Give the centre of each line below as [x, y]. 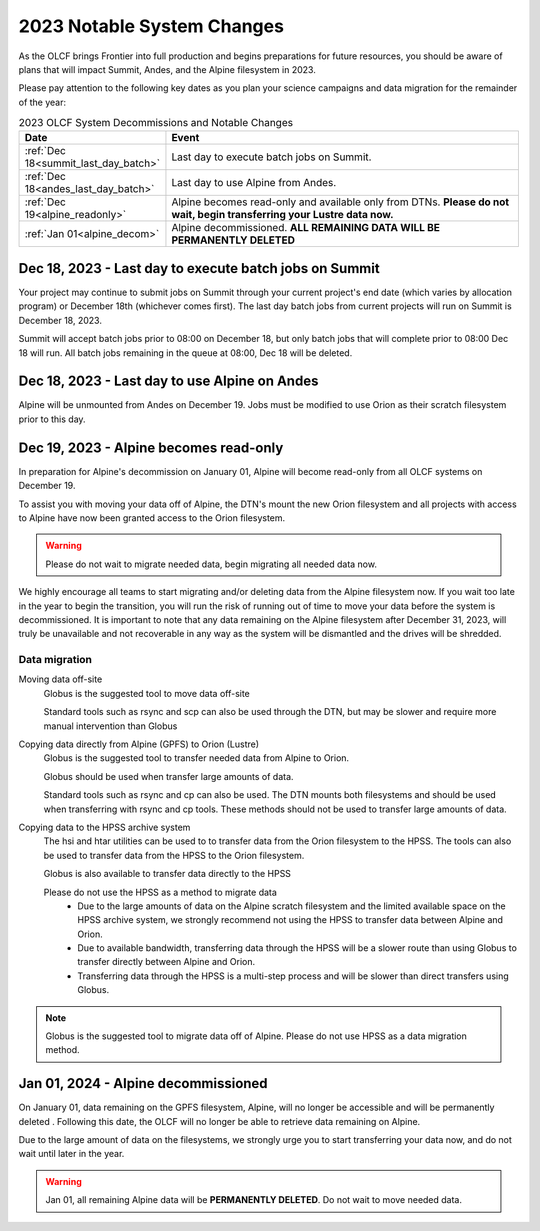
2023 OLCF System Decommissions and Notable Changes [156, 123]
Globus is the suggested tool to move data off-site [146, 693]
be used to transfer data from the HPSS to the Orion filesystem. [174, 855]
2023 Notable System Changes [151, 26]
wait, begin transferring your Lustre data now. [282, 215]
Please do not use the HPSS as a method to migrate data [160, 892]
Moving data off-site [60, 679]
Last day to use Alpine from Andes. [254, 183]
